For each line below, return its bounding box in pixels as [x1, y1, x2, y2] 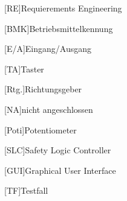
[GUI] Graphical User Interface [4, 164, 116, 176]
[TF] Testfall [4, 184, 48, 197]
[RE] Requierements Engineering [4, 2, 122, 14]
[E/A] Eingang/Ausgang [4, 42, 92, 55]
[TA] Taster [4, 62, 44, 75]
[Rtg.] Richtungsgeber [4, 83, 82, 95]
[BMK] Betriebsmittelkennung [4, 22, 113, 34]
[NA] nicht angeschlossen [4, 103, 93, 115]
